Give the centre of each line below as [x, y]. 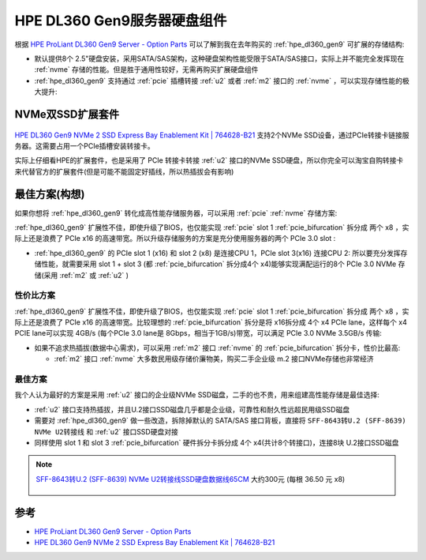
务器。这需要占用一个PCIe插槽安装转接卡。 [85, 145]
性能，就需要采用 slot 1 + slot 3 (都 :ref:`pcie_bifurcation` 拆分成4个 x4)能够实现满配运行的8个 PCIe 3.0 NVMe [219, 264]
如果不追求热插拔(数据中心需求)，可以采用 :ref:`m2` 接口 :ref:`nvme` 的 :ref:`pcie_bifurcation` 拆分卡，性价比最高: [217, 348]
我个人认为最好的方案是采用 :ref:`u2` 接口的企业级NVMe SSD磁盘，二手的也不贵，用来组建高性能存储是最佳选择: [197, 395]
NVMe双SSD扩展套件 [67, 114]
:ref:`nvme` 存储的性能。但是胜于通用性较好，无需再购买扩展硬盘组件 [146, 70]
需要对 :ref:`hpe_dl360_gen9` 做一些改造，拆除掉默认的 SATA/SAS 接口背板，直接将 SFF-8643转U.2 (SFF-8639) [220, 421]
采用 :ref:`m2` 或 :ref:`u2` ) [86, 275]
